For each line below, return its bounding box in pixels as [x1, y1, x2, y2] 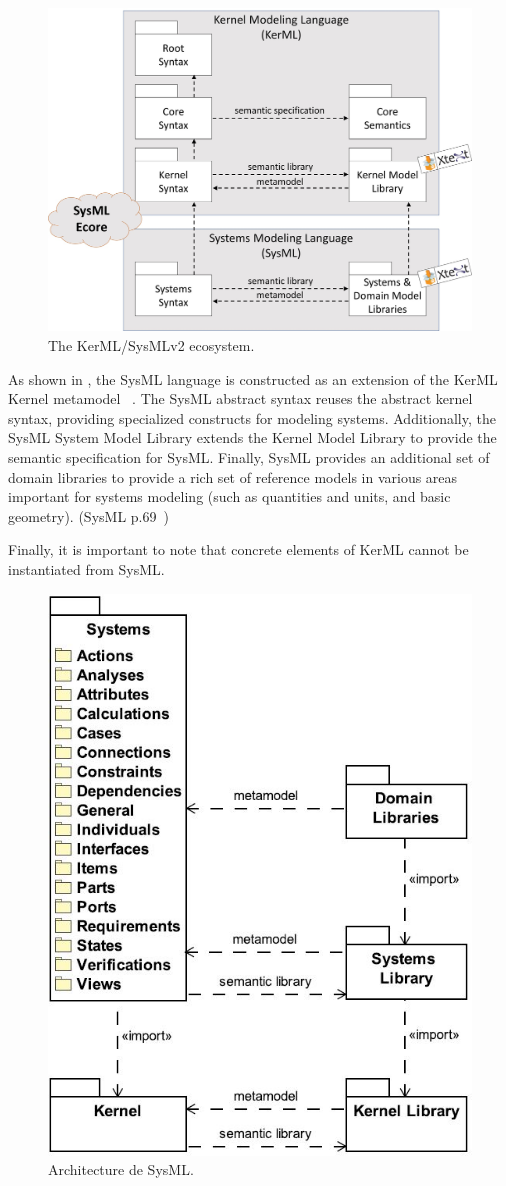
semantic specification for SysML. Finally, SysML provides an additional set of [8, 446, 490, 467]
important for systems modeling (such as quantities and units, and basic [8, 486, 451, 507]
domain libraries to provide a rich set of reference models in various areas [8, 466, 458, 487]
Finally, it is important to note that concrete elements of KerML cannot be [8, 539, 469, 560]
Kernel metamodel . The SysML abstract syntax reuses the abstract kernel [8, 388, 473, 409]
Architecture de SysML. [48, 1159, 194, 1180]
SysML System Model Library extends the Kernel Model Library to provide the [8, 427, 497, 448]
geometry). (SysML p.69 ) [8, 505, 169, 526]
